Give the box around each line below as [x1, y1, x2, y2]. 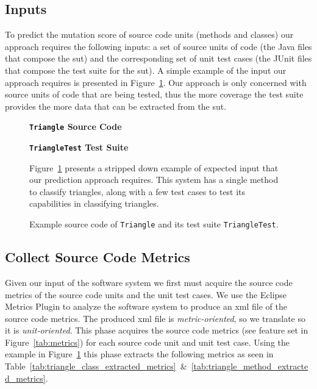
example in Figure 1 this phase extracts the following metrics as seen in [5, 348, 274, 360]
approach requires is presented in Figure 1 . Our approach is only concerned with [5, 76, 307, 88]
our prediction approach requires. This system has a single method [29, 173, 279, 186]
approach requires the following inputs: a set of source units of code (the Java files [5, 40, 312, 52]
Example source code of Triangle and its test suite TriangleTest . [29, 218, 279, 230]
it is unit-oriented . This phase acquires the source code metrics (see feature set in [5, 324, 308, 337]
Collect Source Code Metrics [5, 248, 190, 266]
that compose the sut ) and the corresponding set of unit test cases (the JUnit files [5, 52, 312, 65]
